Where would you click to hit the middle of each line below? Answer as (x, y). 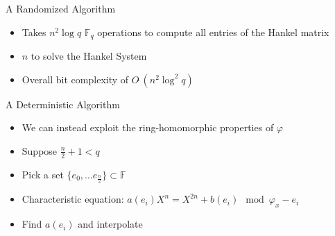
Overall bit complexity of (75, 79)
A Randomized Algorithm (61, 8)
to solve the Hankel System (89, 56)
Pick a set (43, 174)
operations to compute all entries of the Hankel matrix (213, 32)
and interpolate (110, 224)
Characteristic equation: (73, 199)
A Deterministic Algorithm (63, 104)
